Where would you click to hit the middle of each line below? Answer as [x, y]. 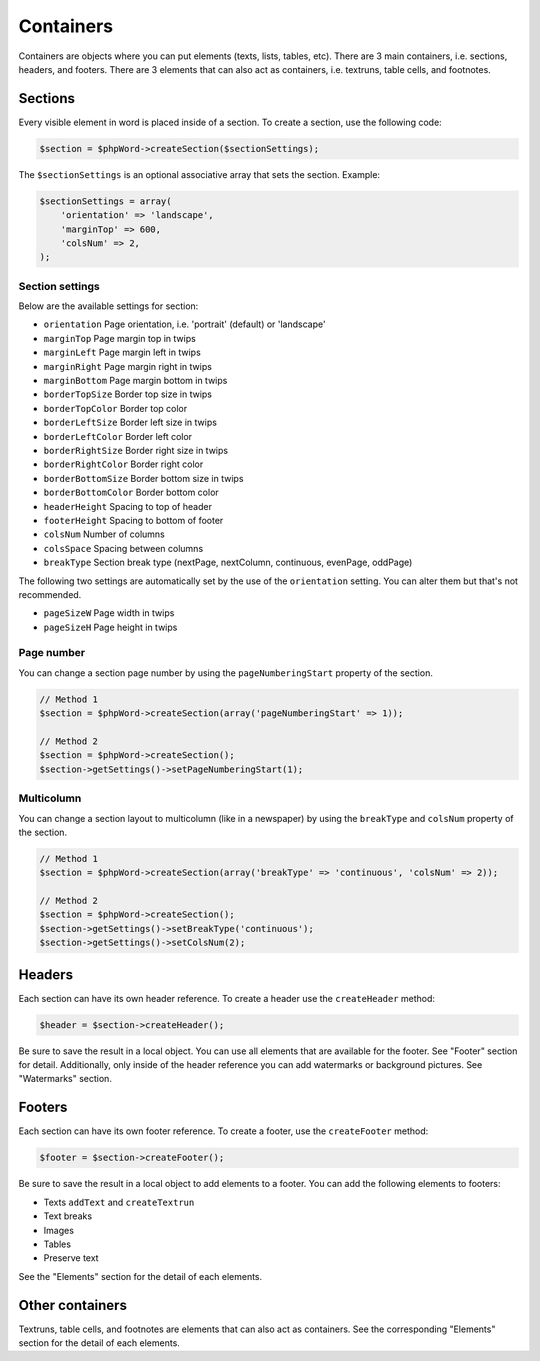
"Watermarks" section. [65, 1079]
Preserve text [71, 1258]
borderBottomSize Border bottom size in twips [143, 478]
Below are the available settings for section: [108, 306]
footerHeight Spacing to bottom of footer [133, 520]
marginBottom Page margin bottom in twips [135, 381]
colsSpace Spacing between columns [123, 548]
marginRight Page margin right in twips [127, 366]
